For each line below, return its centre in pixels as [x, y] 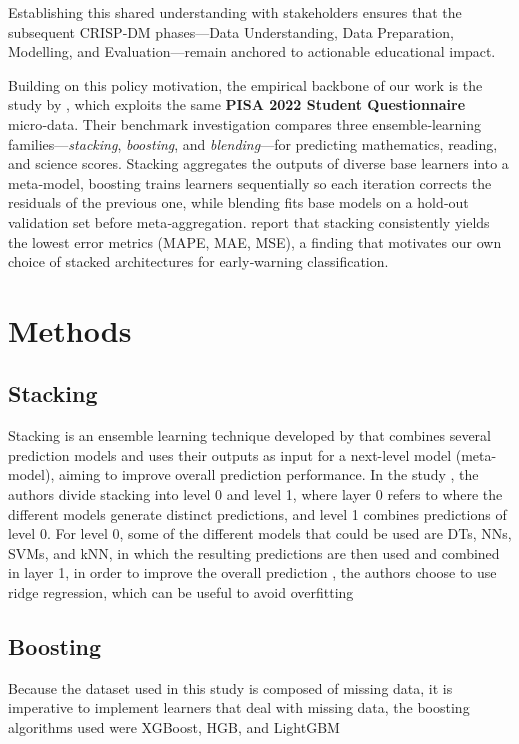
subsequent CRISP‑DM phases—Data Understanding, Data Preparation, [231, 31]
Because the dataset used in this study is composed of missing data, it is [230, 687]
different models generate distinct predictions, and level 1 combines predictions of [257, 513]
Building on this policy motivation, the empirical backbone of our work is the [245, 84]
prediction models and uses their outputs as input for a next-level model [230, 454]
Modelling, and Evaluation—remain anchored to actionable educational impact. [252, 51]
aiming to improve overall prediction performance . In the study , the [268, 474]
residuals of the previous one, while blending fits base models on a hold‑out [238, 202]
